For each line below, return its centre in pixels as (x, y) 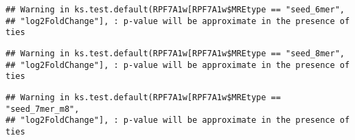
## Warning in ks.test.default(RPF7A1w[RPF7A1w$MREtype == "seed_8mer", (175, 53)
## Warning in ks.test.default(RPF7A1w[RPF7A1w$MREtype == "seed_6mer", (175, 10)
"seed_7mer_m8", (43, 109)
